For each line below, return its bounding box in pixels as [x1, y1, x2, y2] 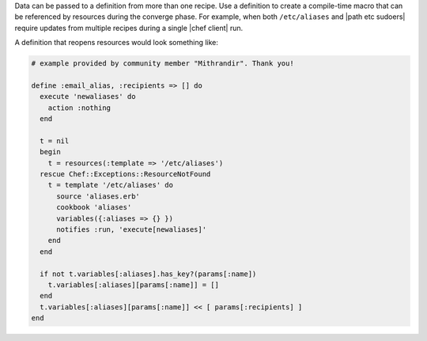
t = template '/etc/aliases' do [47, 180, 174, 190]
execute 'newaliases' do [40, 92, 136, 101]
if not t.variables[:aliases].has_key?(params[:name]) [40, 269, 257, 278]
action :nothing [47, 103, 111, 112]
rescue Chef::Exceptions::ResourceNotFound [40, 170, 211, 179]
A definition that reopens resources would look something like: [14, 38, 219, 47]
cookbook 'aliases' [56, 203, 132, 212]
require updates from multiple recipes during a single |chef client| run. [14, 23, 244, 32]
